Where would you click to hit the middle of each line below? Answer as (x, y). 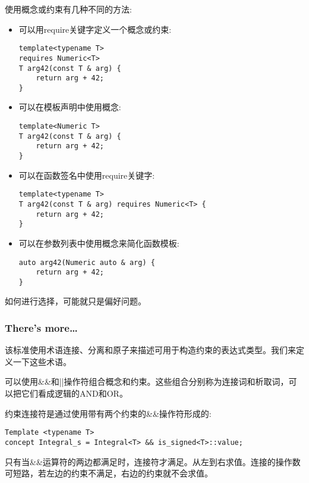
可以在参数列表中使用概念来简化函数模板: (99, 243)
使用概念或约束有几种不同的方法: (68, 9)
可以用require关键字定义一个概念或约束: (95, 29)
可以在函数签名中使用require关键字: (87, 175)
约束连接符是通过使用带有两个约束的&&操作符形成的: (108, 413)
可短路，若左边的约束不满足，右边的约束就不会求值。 (109, 473)
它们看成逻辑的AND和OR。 (74, 393)
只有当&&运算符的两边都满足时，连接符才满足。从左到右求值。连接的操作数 (153, 461)
